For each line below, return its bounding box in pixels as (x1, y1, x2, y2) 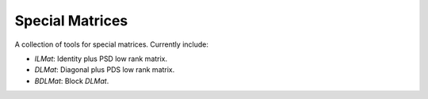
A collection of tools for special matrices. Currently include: (14, 40, 209, 49)
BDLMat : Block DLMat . (34, 76, 109, 86)
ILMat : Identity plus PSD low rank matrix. (34, 54, 168, 63)
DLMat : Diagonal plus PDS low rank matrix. (34, 65, 175, 74)
